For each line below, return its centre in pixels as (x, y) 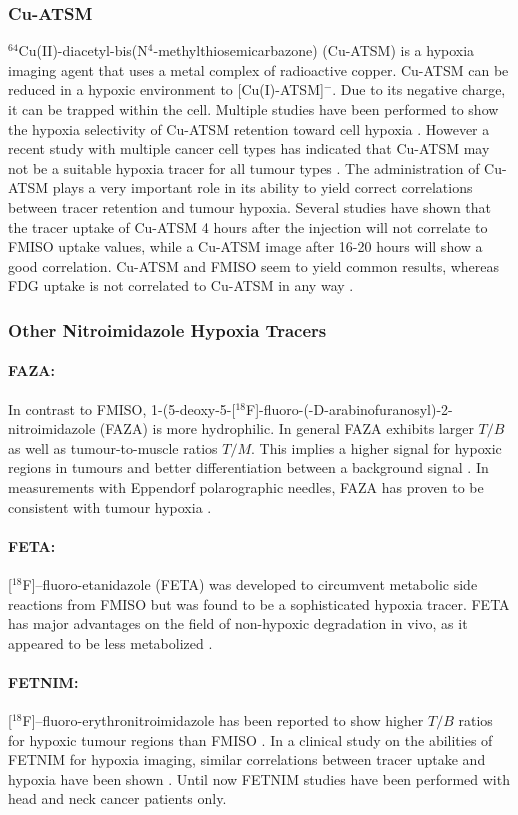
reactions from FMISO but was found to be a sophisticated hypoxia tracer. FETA (259, 603)
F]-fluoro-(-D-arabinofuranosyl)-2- (349, 408)
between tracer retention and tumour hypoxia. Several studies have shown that (250, 206)
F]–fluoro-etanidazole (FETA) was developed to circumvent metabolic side (250, 583)
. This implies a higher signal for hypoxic (376, 447)
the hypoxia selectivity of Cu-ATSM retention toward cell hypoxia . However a (249, 128)
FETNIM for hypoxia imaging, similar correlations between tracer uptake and (247, 759)
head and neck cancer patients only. (117, 798)
